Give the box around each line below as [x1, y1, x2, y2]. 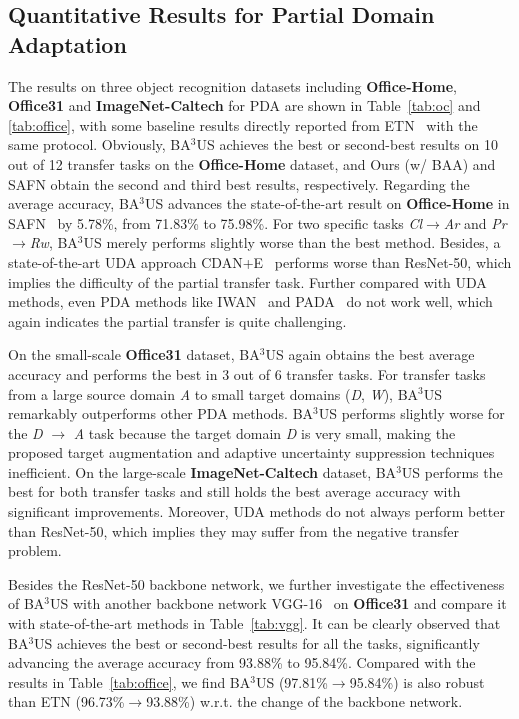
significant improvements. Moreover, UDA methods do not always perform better [8, 501, 505, 522]
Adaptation [8, 28, 127, 59]
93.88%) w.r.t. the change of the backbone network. [146, 691, 463, 712]
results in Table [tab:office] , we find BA [8, 671, 251, 692]
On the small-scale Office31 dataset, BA [8, 344, 260, 365]
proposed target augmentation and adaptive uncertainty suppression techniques [8, 442, 495, 463]
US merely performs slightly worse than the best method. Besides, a [83, 232, 501, 253]
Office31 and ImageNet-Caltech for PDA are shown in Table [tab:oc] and [8, 95, 481, 116]
